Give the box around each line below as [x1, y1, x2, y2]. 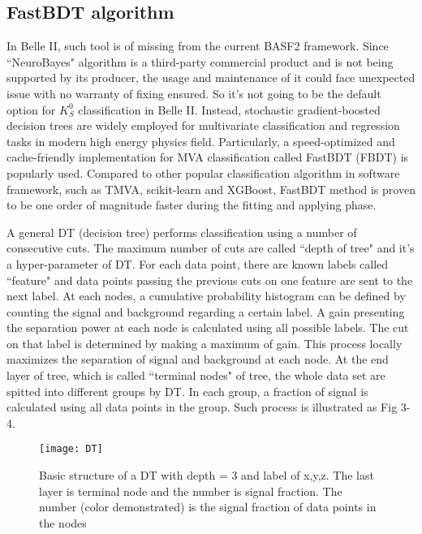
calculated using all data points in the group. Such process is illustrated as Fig [6, 398, 398, 416]
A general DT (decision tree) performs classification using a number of [6, 223, 357, 240]
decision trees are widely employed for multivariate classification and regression [6, 117, 400, 134]
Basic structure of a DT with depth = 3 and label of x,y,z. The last [39, 467, 374, 484]
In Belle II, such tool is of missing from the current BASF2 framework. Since [6, 37, 389, 54]
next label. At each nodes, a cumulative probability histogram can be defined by [6, 287, 406, 304]
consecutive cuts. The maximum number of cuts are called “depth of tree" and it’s [6, 239, 415, 256]
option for [6, 101, 56, 118]
